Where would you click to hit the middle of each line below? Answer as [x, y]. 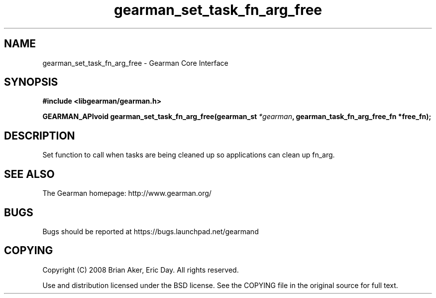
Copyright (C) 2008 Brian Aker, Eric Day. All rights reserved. [141, 270]
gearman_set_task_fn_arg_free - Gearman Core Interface [135, 63]
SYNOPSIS [31, 82]
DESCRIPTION [40, 136]
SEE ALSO [29, 174]
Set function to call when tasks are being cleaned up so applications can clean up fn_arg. [189, 155]
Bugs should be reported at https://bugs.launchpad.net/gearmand [151, 231]
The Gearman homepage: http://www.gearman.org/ [127, 193]
